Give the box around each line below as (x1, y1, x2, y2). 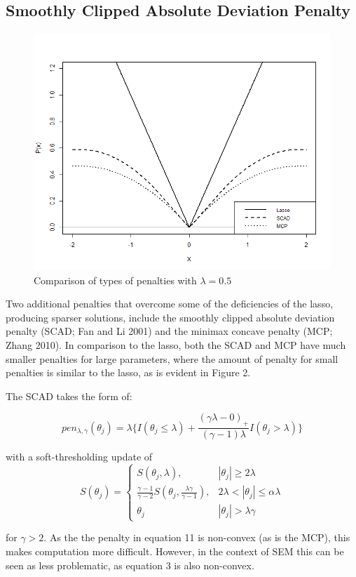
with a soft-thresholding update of (6, 449, 153, 464)
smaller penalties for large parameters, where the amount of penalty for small (6, 351, 338, 366)
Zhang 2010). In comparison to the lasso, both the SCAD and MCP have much (6, 337, 346, 352)
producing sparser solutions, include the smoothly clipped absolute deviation (6, 310, 335, 324)
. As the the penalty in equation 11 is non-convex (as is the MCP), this (43, 530, 350, 545)
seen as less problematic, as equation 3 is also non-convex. (6, 557, 254, 572)
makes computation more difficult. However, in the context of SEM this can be (6, 543, 344, 558)
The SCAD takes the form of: (6, 388, 132, 403)
